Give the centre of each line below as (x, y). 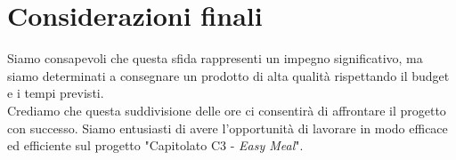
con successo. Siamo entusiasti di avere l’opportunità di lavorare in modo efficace (228, 128)
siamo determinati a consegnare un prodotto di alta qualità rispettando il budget (228, 75)
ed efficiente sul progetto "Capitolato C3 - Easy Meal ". (155, 145)
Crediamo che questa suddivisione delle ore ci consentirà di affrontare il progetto (227, 110)
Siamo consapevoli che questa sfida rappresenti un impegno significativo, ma (215, 58)
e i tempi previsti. (56, 93)
